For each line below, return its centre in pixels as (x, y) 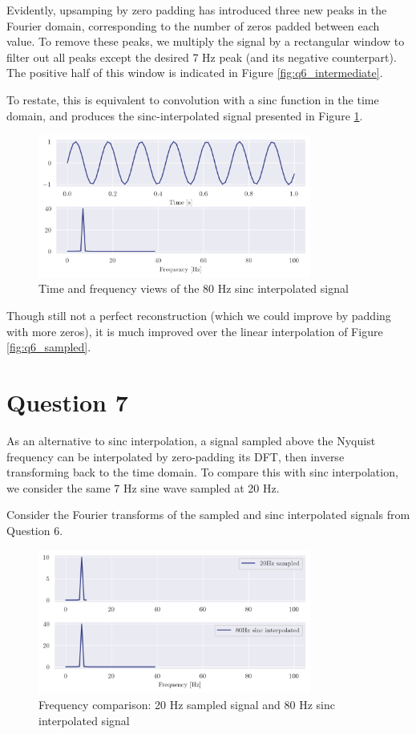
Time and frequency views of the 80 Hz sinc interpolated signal (194, 288)
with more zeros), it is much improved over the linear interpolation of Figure (195, 331)
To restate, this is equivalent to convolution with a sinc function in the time (193, 99)
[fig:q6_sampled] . (49, 347)
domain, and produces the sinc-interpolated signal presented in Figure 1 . (185, 115)
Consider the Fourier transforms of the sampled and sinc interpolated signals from (208, 515)
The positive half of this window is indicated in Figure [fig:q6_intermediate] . (195, 73)
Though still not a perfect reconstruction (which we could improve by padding (199, 316)
